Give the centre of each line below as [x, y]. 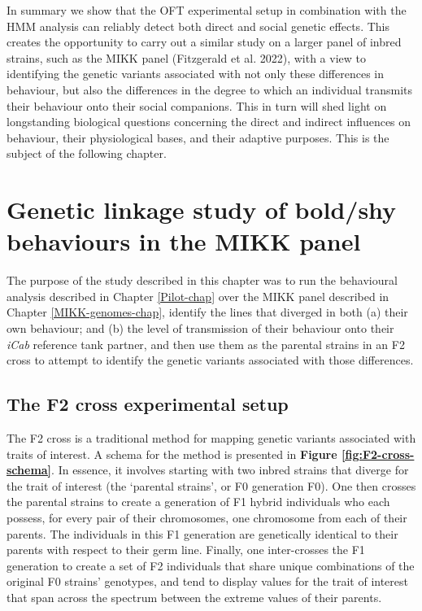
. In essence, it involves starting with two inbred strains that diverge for [230, 470]
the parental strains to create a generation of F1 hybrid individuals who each [198, 502]
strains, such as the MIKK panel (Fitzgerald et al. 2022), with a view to [186, 57]
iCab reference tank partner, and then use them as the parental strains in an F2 [206, 344]
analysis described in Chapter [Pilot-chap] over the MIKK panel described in [198, 296]
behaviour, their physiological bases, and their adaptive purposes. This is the [198, 137]
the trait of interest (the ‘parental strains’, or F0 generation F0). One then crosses [211, 485]
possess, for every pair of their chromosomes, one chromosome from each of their [207, 517]
